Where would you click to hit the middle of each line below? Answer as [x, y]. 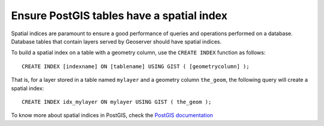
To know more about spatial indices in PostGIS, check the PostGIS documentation [112, 115]
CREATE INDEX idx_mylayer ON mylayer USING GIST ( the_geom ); [117, 102]
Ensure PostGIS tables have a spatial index [119, 16]
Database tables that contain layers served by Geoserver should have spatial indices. [116, 41]
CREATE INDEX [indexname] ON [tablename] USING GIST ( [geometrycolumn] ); [136, 66]
